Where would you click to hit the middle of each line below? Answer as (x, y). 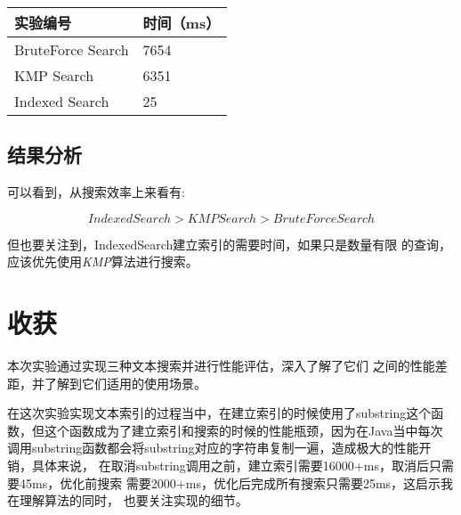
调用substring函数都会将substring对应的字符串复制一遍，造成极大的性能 (213, 448)
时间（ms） (182, 23)
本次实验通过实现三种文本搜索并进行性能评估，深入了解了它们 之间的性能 (221, 366)
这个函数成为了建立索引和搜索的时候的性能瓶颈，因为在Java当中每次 (243, 430)
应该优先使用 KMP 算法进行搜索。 (103, 262)
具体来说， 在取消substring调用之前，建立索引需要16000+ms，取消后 (230, 466)
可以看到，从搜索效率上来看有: (96, 192)
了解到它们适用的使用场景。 (125, 383)
